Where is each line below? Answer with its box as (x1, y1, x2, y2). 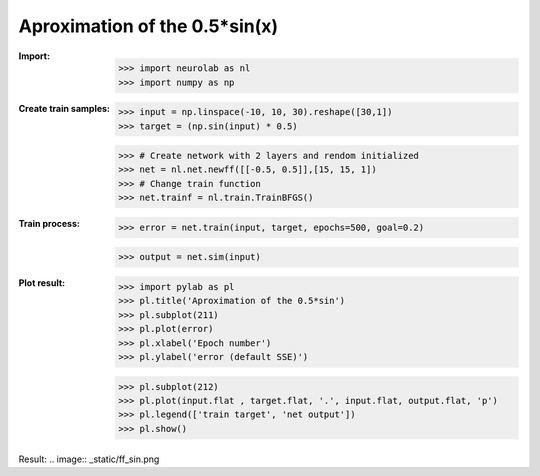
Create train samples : (18, 102, 110, 114)
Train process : (18, 218, 80, 230)
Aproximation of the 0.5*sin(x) (18, 15, 279, 37)
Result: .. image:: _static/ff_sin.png (18, 453, 160, 465)
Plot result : (18, 277, 65, 289)
